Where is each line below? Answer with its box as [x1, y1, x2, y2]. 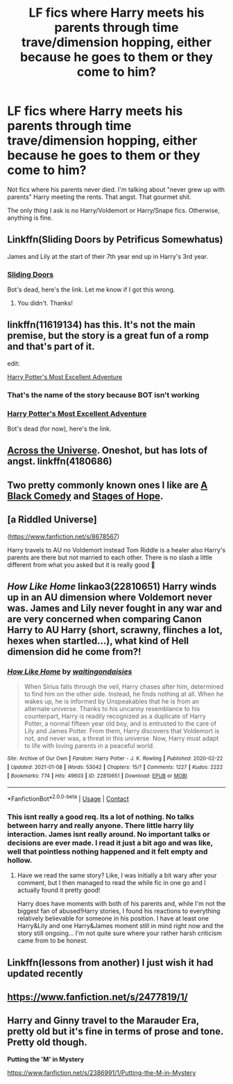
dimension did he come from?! [7, 646, 141, 658]
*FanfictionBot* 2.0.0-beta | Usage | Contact [7, 793, 130, 803]
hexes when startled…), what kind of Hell [7, 635, 189, 647]
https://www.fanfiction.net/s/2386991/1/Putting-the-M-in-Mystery [7, 1068, 196, 1076]
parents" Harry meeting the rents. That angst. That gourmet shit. [7, 193, 192, 201]
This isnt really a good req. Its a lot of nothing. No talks [7, 812, 194, 822]
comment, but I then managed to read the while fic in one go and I [17, 879, 206, 887]
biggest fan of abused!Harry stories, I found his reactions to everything [17, 907, 221, 916]
